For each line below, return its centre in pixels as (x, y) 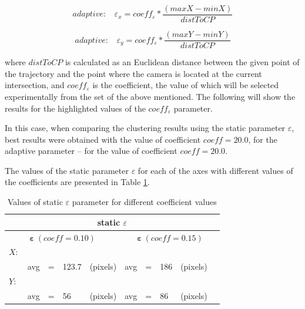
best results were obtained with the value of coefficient (103, 139)
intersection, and (35, 85)
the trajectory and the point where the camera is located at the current (133, 73)
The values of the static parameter (67, 170)
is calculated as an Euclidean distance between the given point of (182, 62)
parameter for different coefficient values (144, 202)
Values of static (35, 202)
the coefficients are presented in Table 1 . (77, 182)
